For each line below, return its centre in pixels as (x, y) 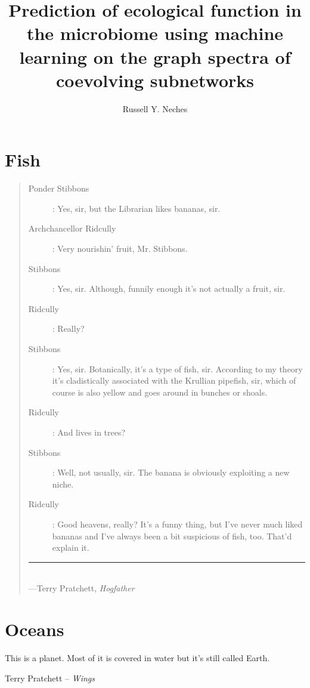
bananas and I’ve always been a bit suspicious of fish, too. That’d (172, 536)
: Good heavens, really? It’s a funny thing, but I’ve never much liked (177, 524)
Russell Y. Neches (155, 108)
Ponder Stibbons (59, 188)
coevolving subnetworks (155, 80)
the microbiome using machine (155, 33)
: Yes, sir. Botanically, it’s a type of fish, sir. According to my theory (177, 368)
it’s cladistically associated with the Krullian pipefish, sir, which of (174, 380)
